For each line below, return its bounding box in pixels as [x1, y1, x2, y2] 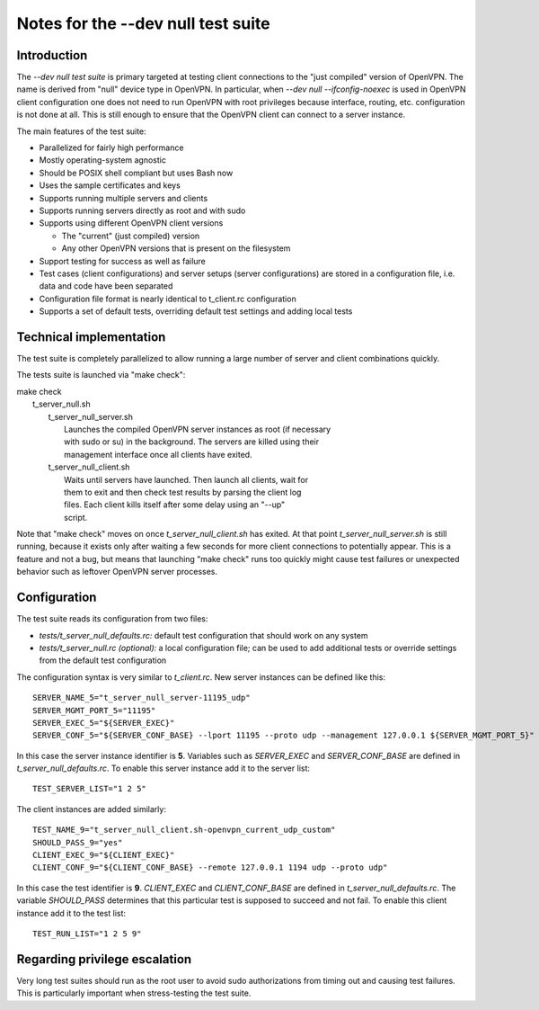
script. [64, 512, 88, 523]
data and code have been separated [39, 281, 173, 291]
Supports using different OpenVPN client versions [39, 218, 224, 228]
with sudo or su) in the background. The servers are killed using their [64, 436, 320, 447]
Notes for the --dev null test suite [16, 13, 270, 33]
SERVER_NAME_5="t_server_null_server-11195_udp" [32, 693, 251, 703]
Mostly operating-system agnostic [39, 155, 166, 165]
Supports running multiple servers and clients [39, 192, 208, 203]
